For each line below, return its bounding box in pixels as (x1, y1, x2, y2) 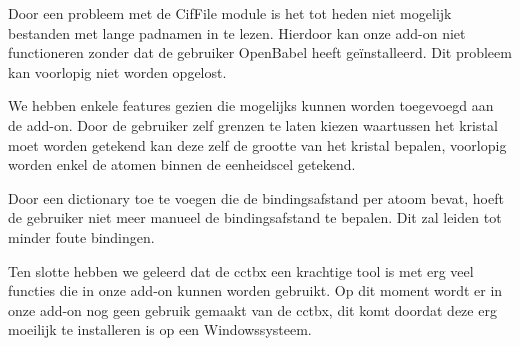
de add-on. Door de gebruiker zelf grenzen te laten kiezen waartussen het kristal (8, 114, 498, 135)
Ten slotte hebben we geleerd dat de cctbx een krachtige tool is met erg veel (8, 260, 474, 281)
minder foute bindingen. (8, 226, 155, 247)
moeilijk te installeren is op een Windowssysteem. (8, 319, 312, 340)
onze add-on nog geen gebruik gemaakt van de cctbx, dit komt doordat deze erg (8, 299, 497, 320)
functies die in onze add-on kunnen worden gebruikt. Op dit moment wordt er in (8, 280, 503, 301)
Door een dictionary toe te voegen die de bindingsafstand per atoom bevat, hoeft (8, 187, 504, 208)
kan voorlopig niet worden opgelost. (8, 61, 227, 82)
